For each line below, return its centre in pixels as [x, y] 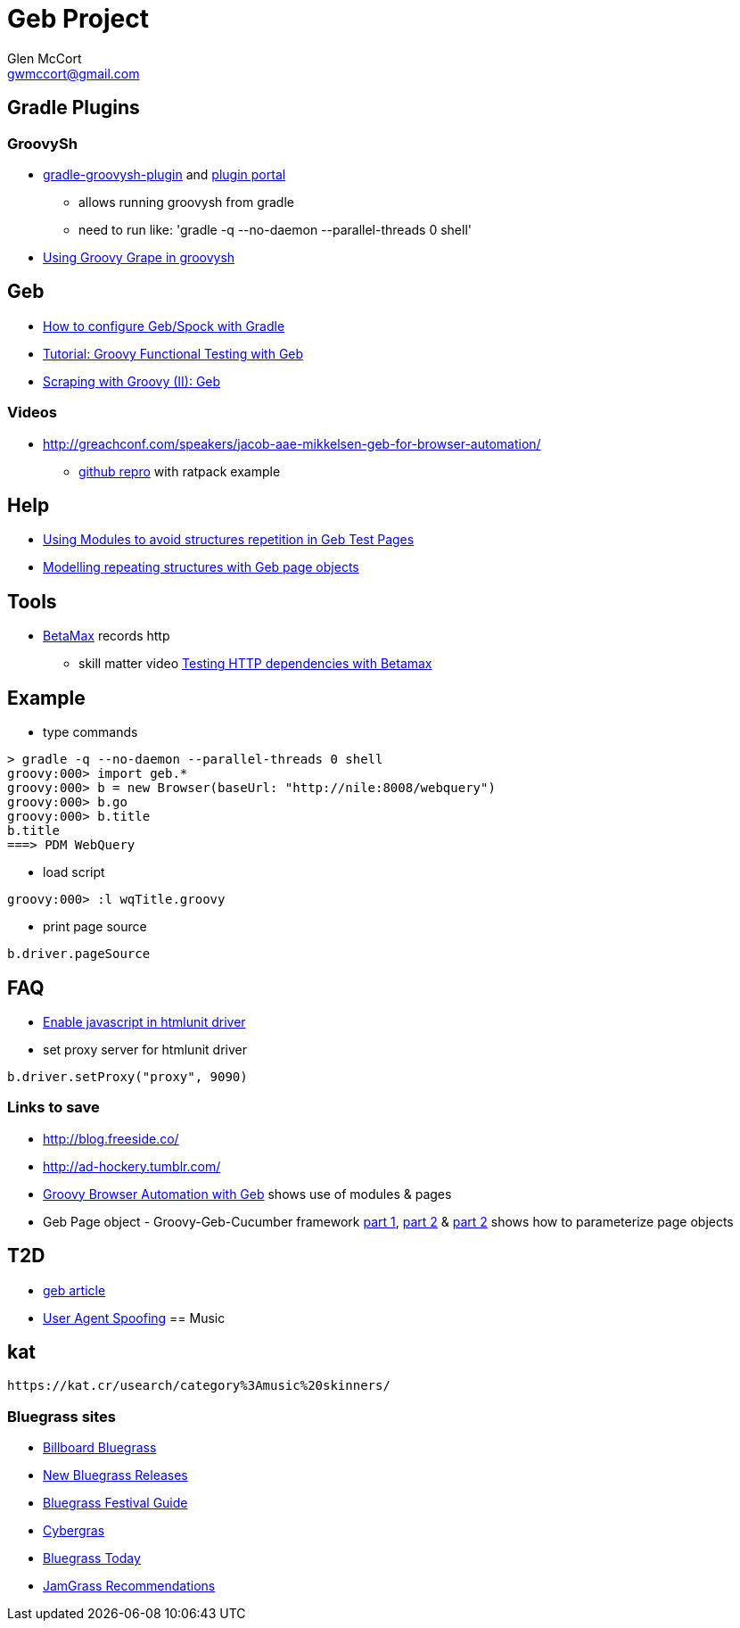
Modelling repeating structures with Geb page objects [201, 567]
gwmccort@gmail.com [74, 73]
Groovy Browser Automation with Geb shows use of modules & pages [247, 1194]
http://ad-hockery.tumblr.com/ [132, 1166]
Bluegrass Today [92, 1558]
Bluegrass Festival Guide [115, 1503]
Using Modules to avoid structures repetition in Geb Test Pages [229, 540]
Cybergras [74, 1531]
